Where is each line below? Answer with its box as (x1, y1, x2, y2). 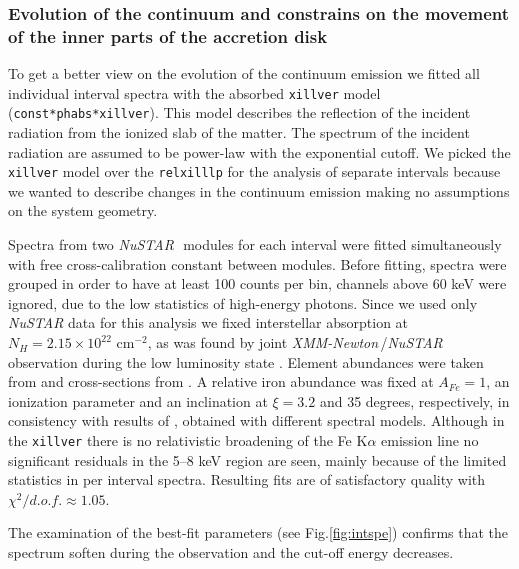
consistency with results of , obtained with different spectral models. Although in (8, 410, 505, 431)
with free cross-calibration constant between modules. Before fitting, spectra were (8, 253, 507, 274)
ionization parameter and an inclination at (8, 390, 268, 411)
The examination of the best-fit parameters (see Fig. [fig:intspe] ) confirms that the (8, 522, 509, 543)
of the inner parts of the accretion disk (8, 23, 328, 48)
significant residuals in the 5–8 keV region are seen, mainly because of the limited (8, 449, 507, 470)
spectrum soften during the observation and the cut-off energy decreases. (8, 542, 454, 563)
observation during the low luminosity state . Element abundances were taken (8, 351, 484, 372)
